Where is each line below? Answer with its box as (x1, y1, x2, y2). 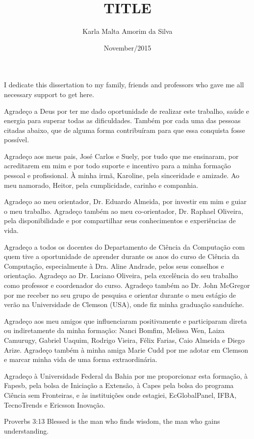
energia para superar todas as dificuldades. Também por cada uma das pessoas (4, 115, 241, 126)
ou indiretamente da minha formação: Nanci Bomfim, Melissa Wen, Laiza (4, 325, 225, 336)
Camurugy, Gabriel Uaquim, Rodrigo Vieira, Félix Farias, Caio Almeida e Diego (4, 335, 245, 345)
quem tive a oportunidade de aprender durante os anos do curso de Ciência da (4, 251, 239, 261)
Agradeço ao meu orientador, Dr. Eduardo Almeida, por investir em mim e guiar (4, 196, 247, 207)
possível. (4, 134, 29, 145)
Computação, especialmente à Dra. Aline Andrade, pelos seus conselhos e (4, 260, 224, 271)
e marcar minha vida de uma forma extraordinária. (4, 354, 157, 364)
